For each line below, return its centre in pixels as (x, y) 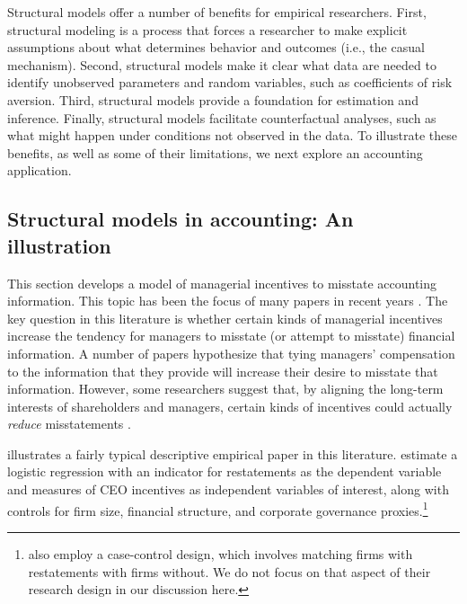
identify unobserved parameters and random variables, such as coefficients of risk (230, 82)
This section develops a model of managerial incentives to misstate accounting (222, 283)
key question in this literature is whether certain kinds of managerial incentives (225, 318)
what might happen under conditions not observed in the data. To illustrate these (232, 135)
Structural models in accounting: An (181, 219)
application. (40, 170)
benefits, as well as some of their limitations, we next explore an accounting (215, 152)
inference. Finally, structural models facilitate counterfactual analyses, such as (222, 117)
